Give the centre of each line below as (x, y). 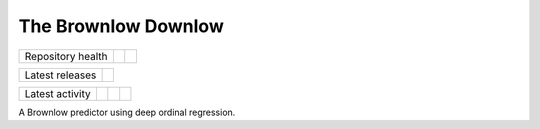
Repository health (66, 56)
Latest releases (60, 75)
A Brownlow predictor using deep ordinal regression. (127, 112)
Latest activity (57, 93)
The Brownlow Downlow (121, 26)
